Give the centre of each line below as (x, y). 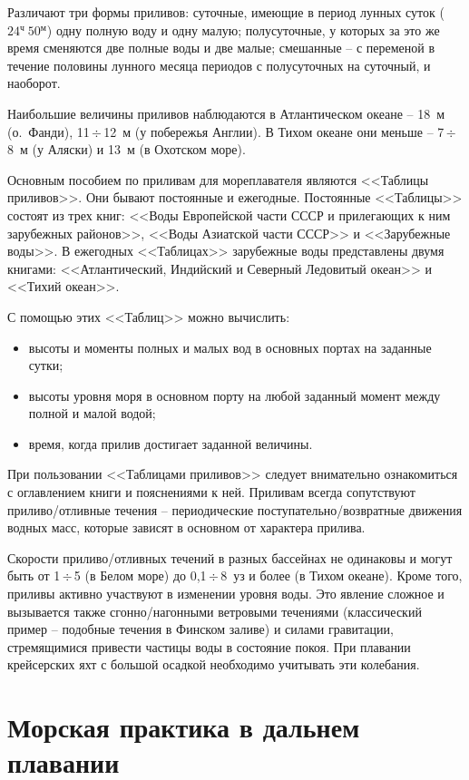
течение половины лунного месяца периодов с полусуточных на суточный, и (219, 65)
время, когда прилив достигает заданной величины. (171, 443)
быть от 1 (34, 575)
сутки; (46, 365)
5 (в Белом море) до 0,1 (140, 575)
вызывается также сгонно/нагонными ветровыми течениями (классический (215, 611)
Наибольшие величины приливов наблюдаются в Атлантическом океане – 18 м (226, 113)
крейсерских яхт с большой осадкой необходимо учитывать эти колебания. (214, 664)
